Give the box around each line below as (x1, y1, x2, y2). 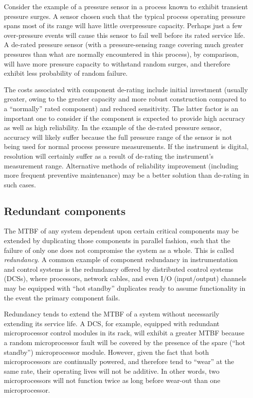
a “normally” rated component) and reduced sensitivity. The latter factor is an (4, 103, 238, 113)
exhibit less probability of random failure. (4, 68, 128, 78)
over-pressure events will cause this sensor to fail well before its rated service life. (4, 30, 245, 40)
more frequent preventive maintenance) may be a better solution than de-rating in (4, 170, 249, 180)
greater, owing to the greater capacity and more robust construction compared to (4, 94, 246, 104)
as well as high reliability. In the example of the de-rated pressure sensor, (4, 122, 222, 133)
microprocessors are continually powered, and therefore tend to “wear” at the (4, 356, 235, 366)
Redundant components (4, 203, 126, 218)
